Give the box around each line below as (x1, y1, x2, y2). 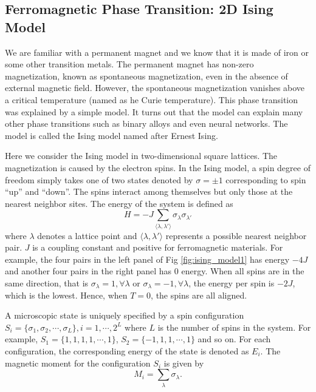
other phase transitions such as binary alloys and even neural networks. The (5, 117, 288, 130)
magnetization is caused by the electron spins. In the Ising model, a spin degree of (5, 161, 311, 174)
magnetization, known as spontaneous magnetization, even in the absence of (5, 69, 288, 82)
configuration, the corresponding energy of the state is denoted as (5, 344, 249, 357)
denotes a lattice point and (37, 229, 137, 242)
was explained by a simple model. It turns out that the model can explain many (5, 105, 303, 118)
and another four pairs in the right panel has (5, 265, 172, 277)
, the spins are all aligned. (151, 288, 247, 301)
